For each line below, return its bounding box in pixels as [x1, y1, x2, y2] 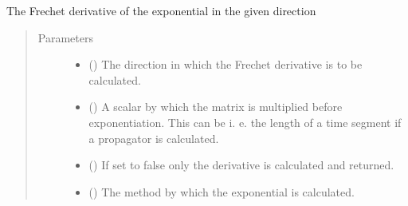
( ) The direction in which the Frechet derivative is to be [88, 56, 363, 73]
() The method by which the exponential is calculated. [88, 183, 355, 200]
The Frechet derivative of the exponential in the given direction [6, 2, 316, 18]
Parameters [37, 29, 93, 46]
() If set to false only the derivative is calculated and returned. [88, 156, 394, 173]
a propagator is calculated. [88, 129, 219, 146]
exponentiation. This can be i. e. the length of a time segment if [88, 113, 402, 130]
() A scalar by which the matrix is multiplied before [88, 98, 343, 115]
